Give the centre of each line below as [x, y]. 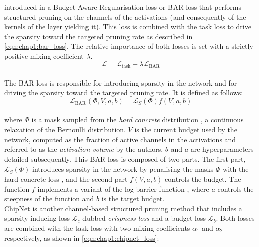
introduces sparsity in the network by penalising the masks [123, 169]
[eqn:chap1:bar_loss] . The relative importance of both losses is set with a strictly [129, 46]
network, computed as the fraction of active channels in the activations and [120, 139]
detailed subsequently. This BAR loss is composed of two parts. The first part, [125, 159]
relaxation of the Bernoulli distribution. [65, 129]
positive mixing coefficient [44, 56]
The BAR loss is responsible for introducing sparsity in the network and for [121, 82]
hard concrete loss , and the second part [66, 178]
